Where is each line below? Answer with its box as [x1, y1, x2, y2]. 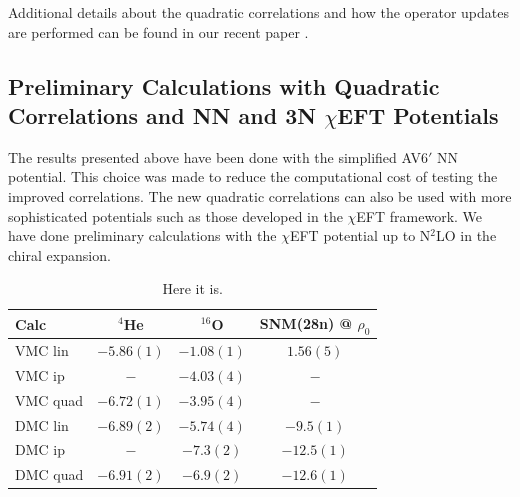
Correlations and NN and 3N [8, 99, 317, 130]
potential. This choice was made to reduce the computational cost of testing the [8, 166, 498, 187]
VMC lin [15, 339, 69, 360]
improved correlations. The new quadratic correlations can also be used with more [8, 185, 512, 206]
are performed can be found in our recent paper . [8, 21, 309, 42]
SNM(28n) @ [259, 312, 353, 333]
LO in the [436, 225, 497, 246]
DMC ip [15, 439, 65, 460]
